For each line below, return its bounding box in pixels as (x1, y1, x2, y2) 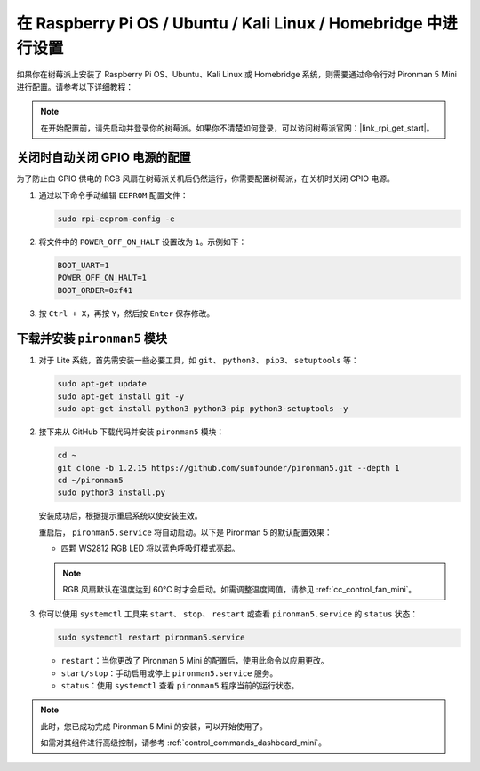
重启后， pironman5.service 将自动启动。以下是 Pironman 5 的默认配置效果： (38, 527, 332, 537)
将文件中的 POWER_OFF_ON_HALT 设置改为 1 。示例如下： (38, 236, 247, 247)
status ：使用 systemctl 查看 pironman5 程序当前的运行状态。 (60, 680, 300, 691)
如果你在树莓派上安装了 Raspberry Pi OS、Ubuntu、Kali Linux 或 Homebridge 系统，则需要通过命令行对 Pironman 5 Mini (16, 69, 458, 80)
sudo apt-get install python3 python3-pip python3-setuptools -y (57, 404, 348, 414)
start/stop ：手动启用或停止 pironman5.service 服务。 (60, 667, 278, 679)
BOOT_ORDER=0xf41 (57, 285, 133, 295)
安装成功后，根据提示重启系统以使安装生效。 (38, 511, 203, 521)
